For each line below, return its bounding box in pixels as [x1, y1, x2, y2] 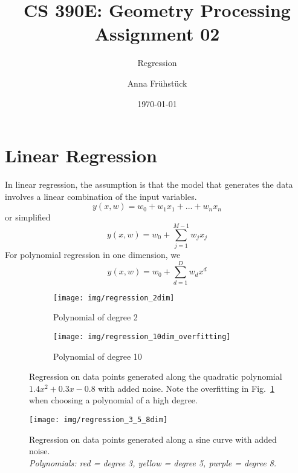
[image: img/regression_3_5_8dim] [29, 415, 168, 424]
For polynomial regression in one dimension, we [5, 248, 181, 260]
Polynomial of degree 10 [53, 349, 142, 362]
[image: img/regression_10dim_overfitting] [53, 332, 231, 341]
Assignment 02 [94, 21, 220, 46]
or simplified [5, 211, 51, 223]
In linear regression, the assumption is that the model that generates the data [5, 178, 293, 191]
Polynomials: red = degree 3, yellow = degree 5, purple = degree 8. [29, 456, 277, 469]
